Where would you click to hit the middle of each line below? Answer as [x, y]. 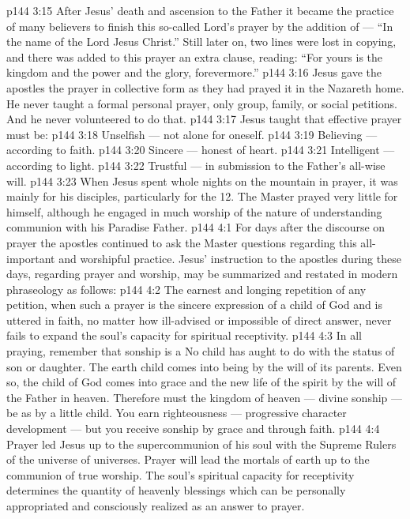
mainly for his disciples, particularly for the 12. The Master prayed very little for [202, 196]
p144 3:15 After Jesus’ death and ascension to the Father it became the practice [200, 10]
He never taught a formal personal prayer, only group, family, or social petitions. [202, 103]
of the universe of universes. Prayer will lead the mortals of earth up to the [188, 459]
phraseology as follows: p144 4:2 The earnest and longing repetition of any [186, 289]
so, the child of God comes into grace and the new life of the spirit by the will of [201, 382]
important [31, 258]
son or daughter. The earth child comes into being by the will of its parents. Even [204, 366]
